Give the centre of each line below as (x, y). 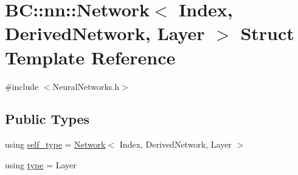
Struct (267, 33)
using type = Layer (41, 164)
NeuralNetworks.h (86, 86)
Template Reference (90, 57)
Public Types (47, 119)
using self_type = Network (55, 144)
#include (22, 86)
